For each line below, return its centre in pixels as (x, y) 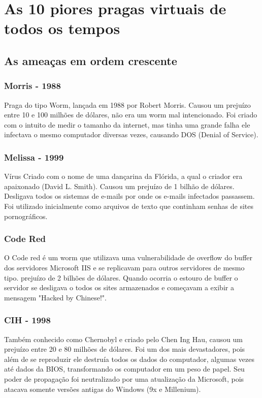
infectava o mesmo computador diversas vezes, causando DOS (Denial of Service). (131, 134)
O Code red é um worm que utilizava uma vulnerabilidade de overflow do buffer (128, 257)
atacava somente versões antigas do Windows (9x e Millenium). (103, 389)
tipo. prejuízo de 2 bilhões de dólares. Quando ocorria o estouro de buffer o (121, 277)
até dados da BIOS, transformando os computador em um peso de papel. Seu (124, 369)
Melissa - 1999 (34, 157)
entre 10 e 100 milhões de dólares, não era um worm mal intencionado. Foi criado (131, 115)
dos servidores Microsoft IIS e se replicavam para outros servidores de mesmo (124, 267)
